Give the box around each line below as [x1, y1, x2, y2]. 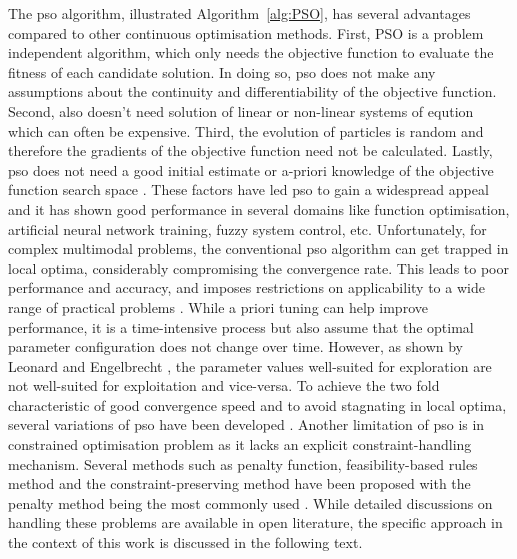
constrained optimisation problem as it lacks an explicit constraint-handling [8, 434, 472, 455]
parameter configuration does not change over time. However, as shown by [8, 336, 463, 357]
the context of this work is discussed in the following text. [8, 532, 363, 553]
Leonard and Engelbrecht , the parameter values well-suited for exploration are [8, 355, 492, 376]
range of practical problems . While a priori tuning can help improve [8, 296, 428, 317]
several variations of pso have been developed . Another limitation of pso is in [8, 414, 485, 435]
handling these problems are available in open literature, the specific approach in [8, 512, 503, 533]
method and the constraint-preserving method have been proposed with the [8, 473, 471, 494]
